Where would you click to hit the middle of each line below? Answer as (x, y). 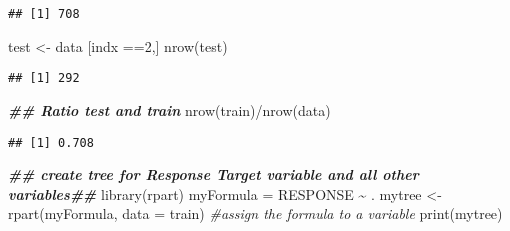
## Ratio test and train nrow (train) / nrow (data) (169, 109)
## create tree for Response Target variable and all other (213, 174)
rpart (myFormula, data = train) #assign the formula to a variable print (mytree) (255, 213)
